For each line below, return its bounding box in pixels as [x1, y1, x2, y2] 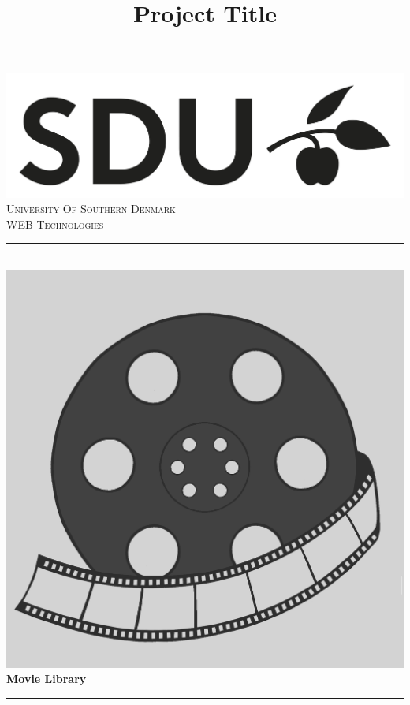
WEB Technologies [6, 215, 104, 232]
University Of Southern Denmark [6, 200, 176, 217]
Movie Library [6, 670, 87, 687]
